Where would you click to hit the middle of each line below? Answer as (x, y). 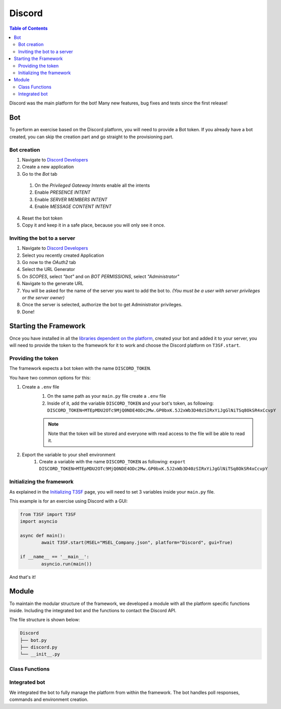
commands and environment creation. (49, 699)
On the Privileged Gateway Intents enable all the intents (92, 185)
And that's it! (23, 577)
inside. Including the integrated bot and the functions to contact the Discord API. (93, 610)
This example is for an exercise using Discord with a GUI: (69, 501)
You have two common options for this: (50, 377)
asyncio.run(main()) (67, 564)
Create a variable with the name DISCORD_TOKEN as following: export (113, 462)
